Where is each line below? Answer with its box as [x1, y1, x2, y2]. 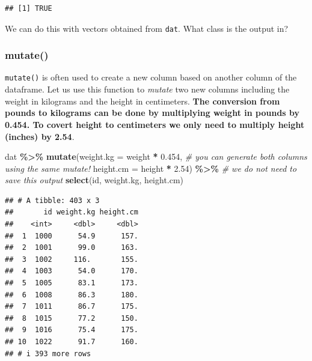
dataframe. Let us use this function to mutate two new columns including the [5, 83, 290, 96]
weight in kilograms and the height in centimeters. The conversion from [5, 94, 280, 107]
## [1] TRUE [5, 4, 52, 13]
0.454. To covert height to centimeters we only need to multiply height [5, 118, 305, 130]
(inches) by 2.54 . [5, 130, 75, 142]
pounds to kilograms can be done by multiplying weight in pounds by [5, 106, 300, 119]
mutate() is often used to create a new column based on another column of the [5, 71, 297, 83]
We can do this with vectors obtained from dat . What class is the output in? [5, 22, 289, 34]
